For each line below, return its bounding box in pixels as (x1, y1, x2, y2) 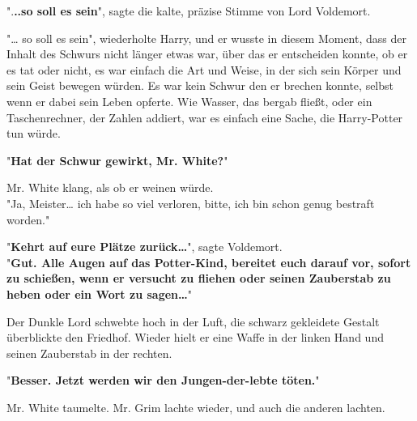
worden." (6, 210, 50, 228)
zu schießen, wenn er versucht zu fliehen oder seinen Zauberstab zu (6, 270, 391, 287)
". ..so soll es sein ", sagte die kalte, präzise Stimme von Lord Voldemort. (6, 2, 371, 19)
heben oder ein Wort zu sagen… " (6, 285, 192, 302)
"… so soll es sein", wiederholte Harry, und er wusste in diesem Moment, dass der (6, 29, 406, 46)
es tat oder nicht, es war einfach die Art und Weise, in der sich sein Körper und (6, 61, 402, 78)
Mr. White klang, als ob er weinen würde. (6, 179, 214, 196)
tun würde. (6, 125, 61, 142)
